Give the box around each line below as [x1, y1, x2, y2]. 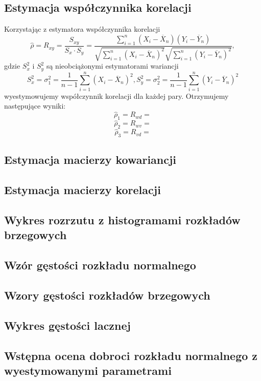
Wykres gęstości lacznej [4, 317, 131, 333]
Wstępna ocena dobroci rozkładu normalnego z [4, 347, 258, 363]
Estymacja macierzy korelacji [4, 182, 161, 198]
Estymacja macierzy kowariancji [4, 152, 177, 167]
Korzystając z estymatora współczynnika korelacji [4, 24, 160, 34]
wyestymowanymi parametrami [4, 362, 172, 378]
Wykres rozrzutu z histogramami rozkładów [4, 211, 241, 227]
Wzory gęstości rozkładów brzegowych [4, 287, 210, 303]
